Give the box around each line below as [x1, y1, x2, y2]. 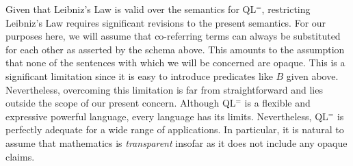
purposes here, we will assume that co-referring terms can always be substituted [5, 29, 341, 43]
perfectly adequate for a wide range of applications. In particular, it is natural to [5, 122, 344, 137]
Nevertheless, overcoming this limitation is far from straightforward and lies [5, 82, 323, 96]
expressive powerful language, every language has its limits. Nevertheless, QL [5, 109, 328, 123]
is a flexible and [244, 96, 311, 110]
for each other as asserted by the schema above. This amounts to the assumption [5, 42, 345, 56]
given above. [286, 68, 339, 83]
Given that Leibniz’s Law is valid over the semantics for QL [5, 2, 257, 16]
